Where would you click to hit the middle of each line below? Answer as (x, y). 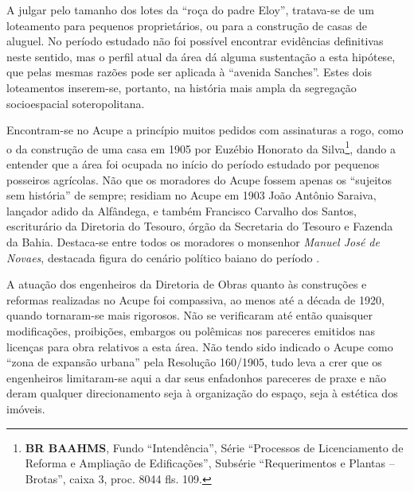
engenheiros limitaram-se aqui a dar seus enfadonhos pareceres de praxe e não (197, 377)
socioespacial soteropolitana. (76, 103)
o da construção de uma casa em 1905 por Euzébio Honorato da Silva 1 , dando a (201, 147)
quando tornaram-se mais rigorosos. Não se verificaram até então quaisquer (189, 315)
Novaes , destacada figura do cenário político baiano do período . (163, 257)
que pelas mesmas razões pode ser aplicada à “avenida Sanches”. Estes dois (189, 72)
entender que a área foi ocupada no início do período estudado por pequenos (193, 164)
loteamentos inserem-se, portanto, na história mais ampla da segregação (182, 87)
